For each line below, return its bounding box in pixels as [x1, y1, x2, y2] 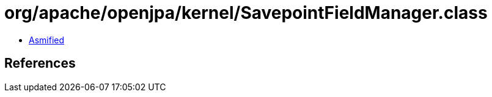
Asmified [29, 34, 65, 45]
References [4, 56, 76, 71]
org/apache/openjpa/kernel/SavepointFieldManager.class [4, 2, 488, 23]
